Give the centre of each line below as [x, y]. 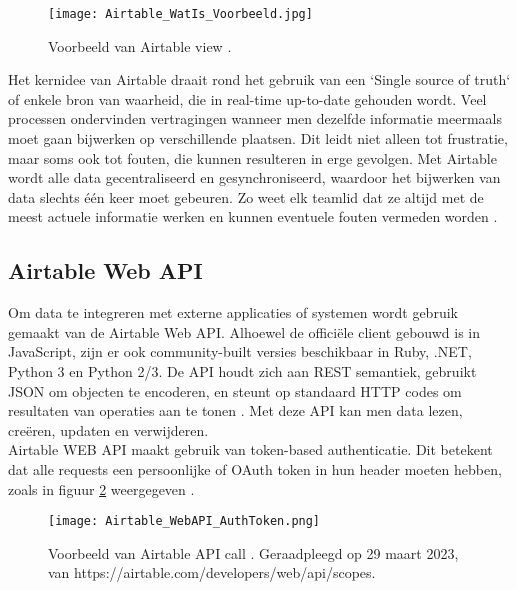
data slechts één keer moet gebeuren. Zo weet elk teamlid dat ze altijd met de [246, 196]
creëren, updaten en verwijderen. [108, 429]
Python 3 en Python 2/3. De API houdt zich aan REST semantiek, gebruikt [242, 370]
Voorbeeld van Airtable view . [140, 45]
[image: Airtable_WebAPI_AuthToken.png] [184, 521]
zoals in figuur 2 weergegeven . [101, 488]
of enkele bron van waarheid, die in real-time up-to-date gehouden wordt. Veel [247, 98]
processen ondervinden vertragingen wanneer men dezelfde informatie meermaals [255, 118]
